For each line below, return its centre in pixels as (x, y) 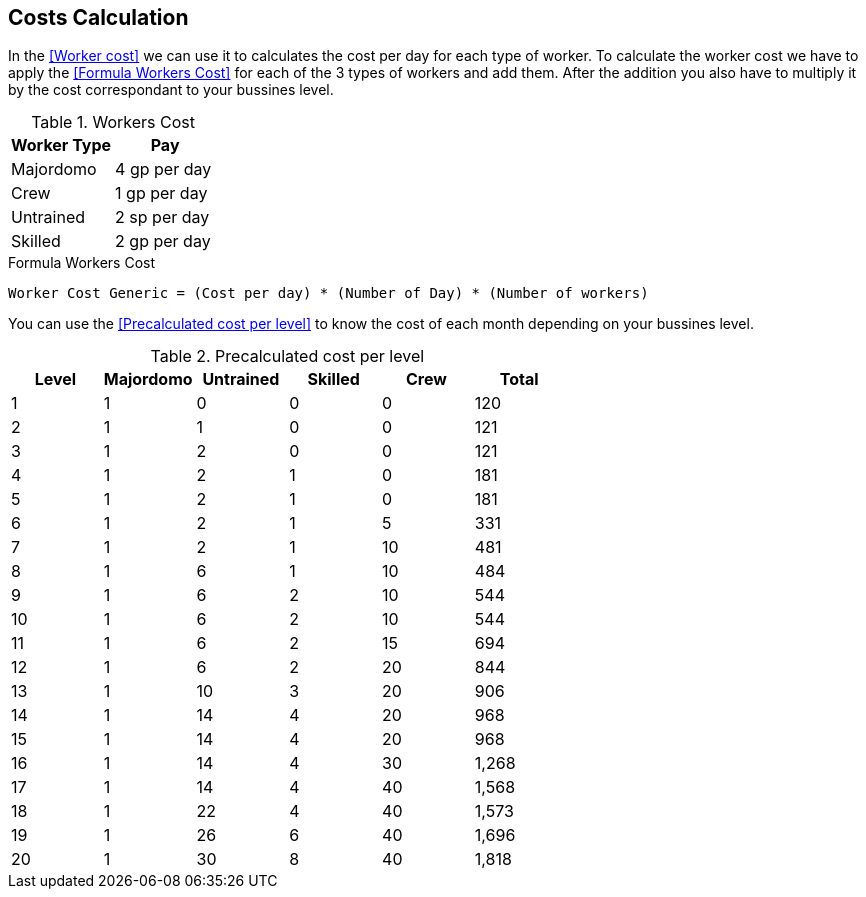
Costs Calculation (98, 17)
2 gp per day (163, 241)
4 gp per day (163, 169)
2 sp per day (162, 217)
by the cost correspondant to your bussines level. (171, 90)
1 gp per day (161, 193)
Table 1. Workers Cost (113, 122)
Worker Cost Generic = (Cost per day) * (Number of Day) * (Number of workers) (328, 293)
